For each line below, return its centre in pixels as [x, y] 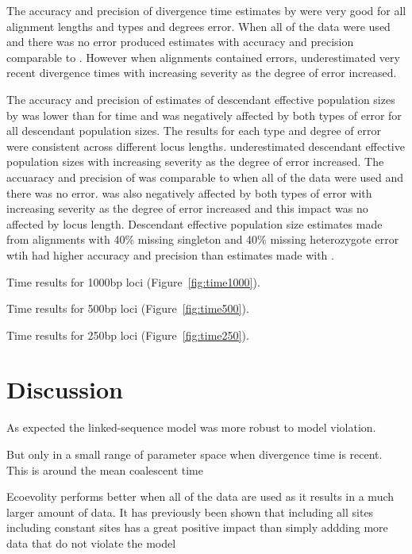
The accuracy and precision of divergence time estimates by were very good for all [206, 10]
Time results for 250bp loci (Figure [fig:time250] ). [128, 335]
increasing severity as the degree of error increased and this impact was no [187, 208]
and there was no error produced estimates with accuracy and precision [180, 42]
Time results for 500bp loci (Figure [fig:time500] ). [128, 308]
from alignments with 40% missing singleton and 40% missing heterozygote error [203, 239]
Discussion [65, 389]
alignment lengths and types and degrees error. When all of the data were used [198, 26]
